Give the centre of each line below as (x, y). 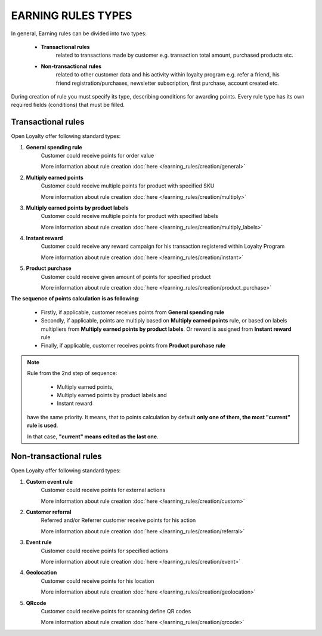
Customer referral (49, 512)
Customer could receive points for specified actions (104, 551)
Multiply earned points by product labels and (112, 395)
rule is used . (43, 425)
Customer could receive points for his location (97, 581)
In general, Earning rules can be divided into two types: (79, 33)
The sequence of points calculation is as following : (75, 299)
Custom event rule (49, 481)
